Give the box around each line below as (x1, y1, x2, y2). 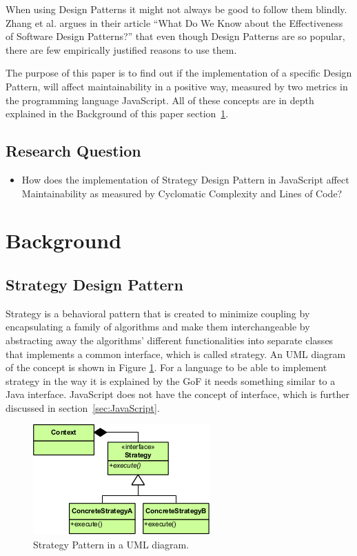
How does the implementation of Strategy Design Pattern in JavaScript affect (21, 172, 349, 186)
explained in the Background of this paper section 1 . (6, 106, 229, 121)
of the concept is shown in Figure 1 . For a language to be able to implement (6, 360, 327, 375)
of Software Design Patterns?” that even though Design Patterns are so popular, (6, 29, 345, 43)
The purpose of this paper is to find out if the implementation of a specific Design (6, 66, 352, 80)
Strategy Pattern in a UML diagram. (33, 537, 190, 552)
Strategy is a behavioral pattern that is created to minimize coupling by (6, 306, 310, 320)
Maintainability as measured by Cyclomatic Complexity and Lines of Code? (21, 186, 343, 200)
